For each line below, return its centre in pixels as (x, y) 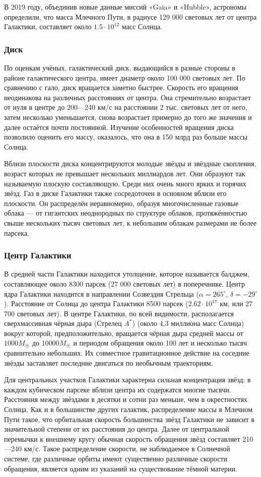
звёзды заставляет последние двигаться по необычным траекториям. (109, 362)
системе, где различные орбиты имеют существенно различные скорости (116, 458)
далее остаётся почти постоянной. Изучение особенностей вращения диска (119, 127)
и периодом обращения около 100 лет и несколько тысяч (160, 343)
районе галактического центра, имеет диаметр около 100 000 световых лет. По (125, 77)
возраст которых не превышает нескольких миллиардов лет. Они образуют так (125, 173)
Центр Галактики (38, 255)
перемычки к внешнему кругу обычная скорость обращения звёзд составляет (122, 438)
